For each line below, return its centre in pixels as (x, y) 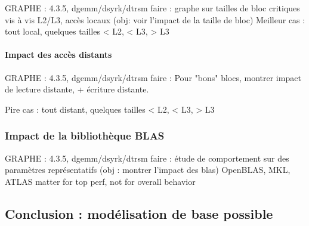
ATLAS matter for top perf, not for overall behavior (100, 181)
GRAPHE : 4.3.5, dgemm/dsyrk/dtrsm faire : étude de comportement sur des (147, 158)
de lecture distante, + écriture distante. (77, 89)
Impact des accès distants (58, 55)
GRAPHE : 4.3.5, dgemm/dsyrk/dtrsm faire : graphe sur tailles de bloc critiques (152, 8)
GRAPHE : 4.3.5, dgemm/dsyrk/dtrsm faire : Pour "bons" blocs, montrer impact (153, 77)
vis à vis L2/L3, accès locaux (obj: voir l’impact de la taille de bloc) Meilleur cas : (155, 19)
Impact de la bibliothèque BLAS (85, 136)
